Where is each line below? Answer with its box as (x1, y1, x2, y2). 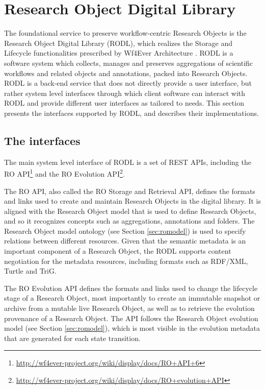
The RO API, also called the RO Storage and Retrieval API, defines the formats (4, 185, 255, 196)
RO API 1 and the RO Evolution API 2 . (4, 167, 125, 179)
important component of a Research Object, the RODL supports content (4, 246, 231, 256)
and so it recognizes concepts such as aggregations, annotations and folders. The (4, 215, 255, 226)
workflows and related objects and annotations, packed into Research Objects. (4, 67, 248, 78)
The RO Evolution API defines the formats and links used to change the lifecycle (4, 282, 258, 293)
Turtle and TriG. (4, 265, 57, 276)
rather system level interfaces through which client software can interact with (4, 87, 246, 98)
